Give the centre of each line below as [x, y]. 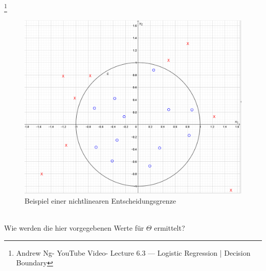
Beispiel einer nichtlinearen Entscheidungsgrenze [100, 200]
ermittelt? [170, 228]
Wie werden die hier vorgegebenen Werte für [74, 228]
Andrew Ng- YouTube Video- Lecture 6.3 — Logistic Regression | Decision [133, 252]
